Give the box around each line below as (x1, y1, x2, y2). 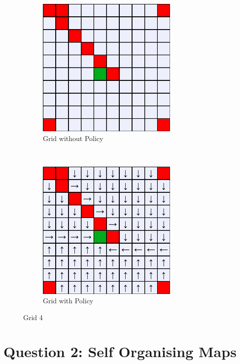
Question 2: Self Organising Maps (3, 341, 237, 361)
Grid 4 (23, 312, 43, 322)
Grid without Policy (43, 133, 103, 143)
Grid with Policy (43, 295, 94, 306)
